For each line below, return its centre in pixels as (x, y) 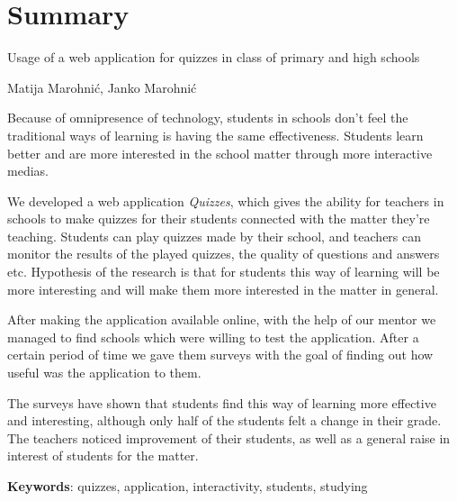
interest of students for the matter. (103, 455)
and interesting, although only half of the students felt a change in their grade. (224, 420)
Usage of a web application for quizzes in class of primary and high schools (214, 57)
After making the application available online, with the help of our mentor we (222, 319)
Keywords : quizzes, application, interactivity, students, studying (188, 486)
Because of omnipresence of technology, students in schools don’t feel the (208, 118)
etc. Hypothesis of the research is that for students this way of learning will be (224, 272)
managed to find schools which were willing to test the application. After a (213, 337)
